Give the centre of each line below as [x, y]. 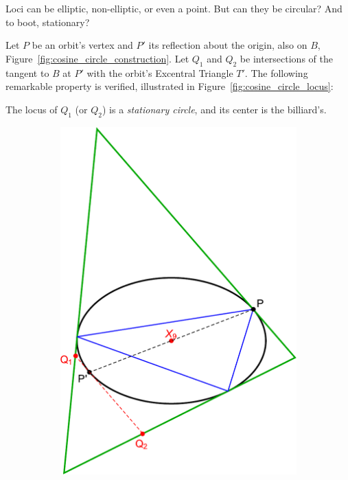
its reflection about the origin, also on [228, 45]
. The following [276, 72]
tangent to [27, 72]
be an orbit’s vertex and [82, 45]
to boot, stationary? [48, 22]
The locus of [32, 109]
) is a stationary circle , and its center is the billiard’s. [214, 109]
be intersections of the [286, 58]
